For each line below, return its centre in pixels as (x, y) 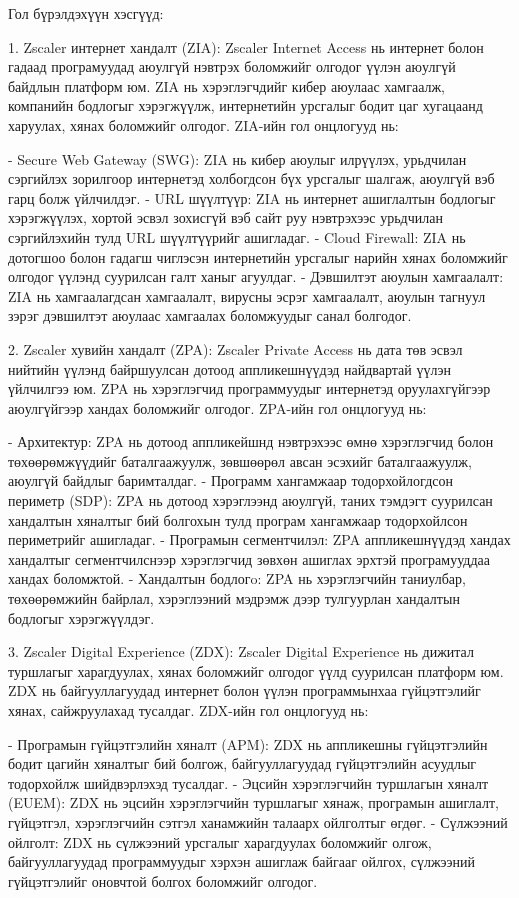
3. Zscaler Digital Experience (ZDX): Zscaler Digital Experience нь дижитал (241, 651)
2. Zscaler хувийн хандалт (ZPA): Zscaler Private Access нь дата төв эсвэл (235, 348)
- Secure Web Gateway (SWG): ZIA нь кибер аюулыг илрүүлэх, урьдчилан (237, 158)
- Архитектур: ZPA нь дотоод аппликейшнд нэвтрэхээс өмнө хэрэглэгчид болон (251, 441)
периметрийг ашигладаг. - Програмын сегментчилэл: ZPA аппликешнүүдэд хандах (259, 539)
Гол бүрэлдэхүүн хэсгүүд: (86, 13)
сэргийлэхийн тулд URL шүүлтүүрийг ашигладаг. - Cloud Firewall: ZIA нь (237, 236)
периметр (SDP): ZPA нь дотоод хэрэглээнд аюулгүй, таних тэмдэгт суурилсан (250, 500)
